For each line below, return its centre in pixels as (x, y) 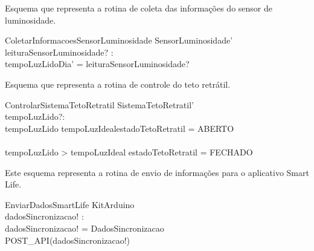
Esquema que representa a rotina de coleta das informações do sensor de (139, 8)
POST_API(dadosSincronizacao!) (68, 240)
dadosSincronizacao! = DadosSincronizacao (85, 228)
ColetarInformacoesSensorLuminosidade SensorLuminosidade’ (119, 40)
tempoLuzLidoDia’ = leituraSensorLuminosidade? (97, 64)
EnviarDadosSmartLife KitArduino (70, 204)
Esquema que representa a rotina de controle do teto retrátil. (118, 84)
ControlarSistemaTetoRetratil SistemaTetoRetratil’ (99, 104)
